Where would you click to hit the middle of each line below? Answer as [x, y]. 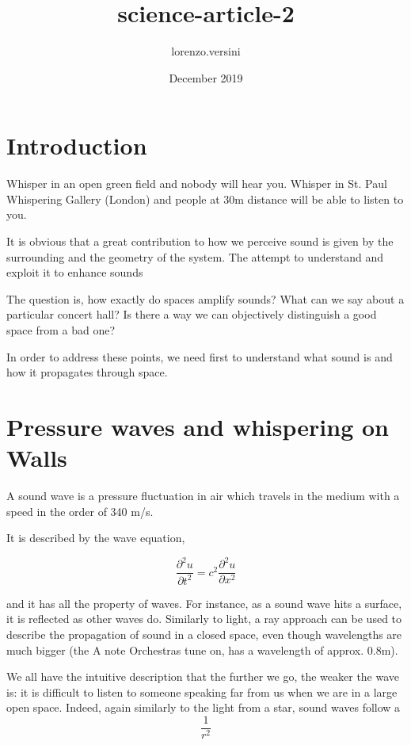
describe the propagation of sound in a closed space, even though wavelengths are [204, 634]
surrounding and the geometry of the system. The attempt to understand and [195, 256]
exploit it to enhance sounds [75, 272]
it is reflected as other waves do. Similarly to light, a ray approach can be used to [204, 619]
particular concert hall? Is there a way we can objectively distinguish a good [192, 314]
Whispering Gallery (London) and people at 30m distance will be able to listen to [205, 199]
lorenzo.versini [206, 51]
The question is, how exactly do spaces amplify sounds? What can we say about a [205, 298]
